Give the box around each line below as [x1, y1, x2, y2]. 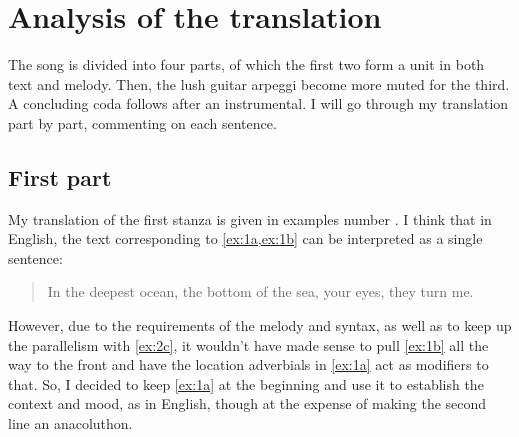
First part [8, 161, 112, 192]
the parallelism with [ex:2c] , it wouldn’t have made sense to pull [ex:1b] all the [8, 334, 489, 355]
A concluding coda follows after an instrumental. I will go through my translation [8, 93, 509, 114]
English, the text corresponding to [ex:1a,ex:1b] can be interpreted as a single [8, 228, 483, 249]
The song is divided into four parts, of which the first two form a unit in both [8, 54, 485, 75]
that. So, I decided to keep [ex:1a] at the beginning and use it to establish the [8, 373, 484, 394]
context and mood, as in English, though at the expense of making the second [8, 393, 487, 414]
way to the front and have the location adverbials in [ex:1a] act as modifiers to [8, 354, 489, 375]
